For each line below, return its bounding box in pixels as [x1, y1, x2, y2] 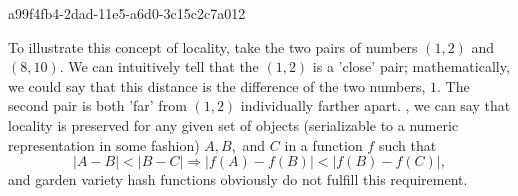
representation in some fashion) [8, 134, 200, 155]
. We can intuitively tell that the [59, 56, 259, 77]
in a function [284, 134, 363, 155]
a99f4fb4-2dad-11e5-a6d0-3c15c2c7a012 [8, 3, 246, 23]
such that [378, 134, 437, 155]
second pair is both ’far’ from [8, 95, 187, 116]
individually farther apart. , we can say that [240, 95, 511, 116]
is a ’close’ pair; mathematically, [312, 56, 510, 77]
